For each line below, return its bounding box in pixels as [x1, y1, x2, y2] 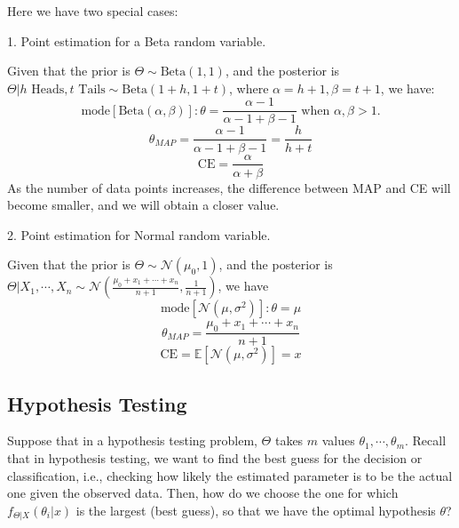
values [321, 431, 355, 450]
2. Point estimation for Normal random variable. [7, 225, 271, 244]
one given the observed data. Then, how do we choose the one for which [7, 484, 399, 502]
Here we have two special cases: [7, 2, 178, 20]
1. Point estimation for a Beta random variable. [7, 31, 266, 50]
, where [228, 78, 269, 97]
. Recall [405, 431, 447, 450]
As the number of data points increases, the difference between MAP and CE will [7, 178, 451, 196]
